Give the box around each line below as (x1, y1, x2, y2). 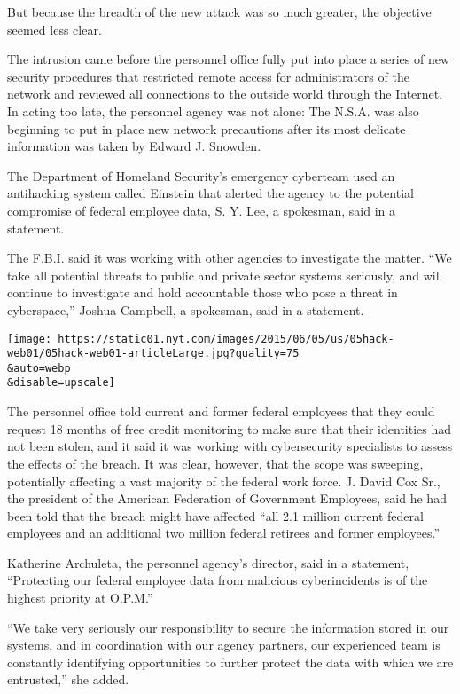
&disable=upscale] (7, 376, 115, 390)
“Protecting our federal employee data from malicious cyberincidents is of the (7, 571, 428, 589)
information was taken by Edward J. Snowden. (7, 137, 261, 155)
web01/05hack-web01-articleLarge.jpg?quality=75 (7, 347, 300, 360)
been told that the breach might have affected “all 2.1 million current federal (7, 506, 424, 524)
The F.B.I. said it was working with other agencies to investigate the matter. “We (7, 248, 452, 267)
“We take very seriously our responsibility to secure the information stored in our (7, 618, 449, 636)
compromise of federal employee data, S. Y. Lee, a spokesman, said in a (7, 201, 396, 219)
